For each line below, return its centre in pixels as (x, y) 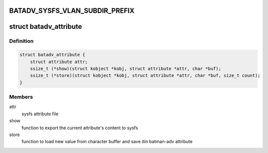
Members (21, 97)
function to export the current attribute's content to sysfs (80, 128)
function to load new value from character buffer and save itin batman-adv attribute (107, 142)
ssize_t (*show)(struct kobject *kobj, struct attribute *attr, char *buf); (126, 69)
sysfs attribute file (40, 114)
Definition (21, 41)
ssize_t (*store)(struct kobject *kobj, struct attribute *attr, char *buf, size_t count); (145, 76)
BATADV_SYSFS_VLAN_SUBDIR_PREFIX (72, 11)
